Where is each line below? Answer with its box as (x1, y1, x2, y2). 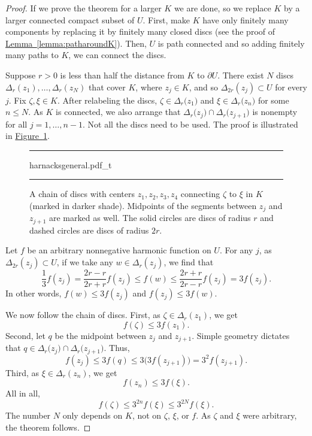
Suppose (5, 68, 36, 81)
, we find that (163, 256, 214, 268)
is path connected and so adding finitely (157, 37, 305, 49)
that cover (88, 80, 126, 93)
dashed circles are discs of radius (29, 223, 149, 236)
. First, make (143, 13, 190, 26)
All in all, (5, 387, 40, 399)
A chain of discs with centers (29, 187, 135, 200)
